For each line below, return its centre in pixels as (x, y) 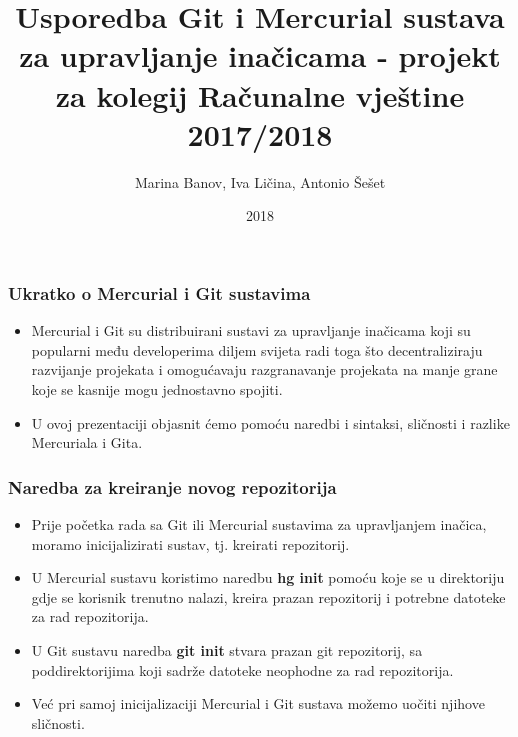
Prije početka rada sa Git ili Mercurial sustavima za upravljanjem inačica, (259, 523)
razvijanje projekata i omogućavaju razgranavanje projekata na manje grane (264, 369)
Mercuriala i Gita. (87, 442)
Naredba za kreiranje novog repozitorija (172, 486)
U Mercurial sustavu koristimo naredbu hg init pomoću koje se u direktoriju (268, 577)
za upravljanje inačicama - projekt (260, 55)
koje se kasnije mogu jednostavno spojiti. (157, 388)
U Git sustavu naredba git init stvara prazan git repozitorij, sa (227, 649)
